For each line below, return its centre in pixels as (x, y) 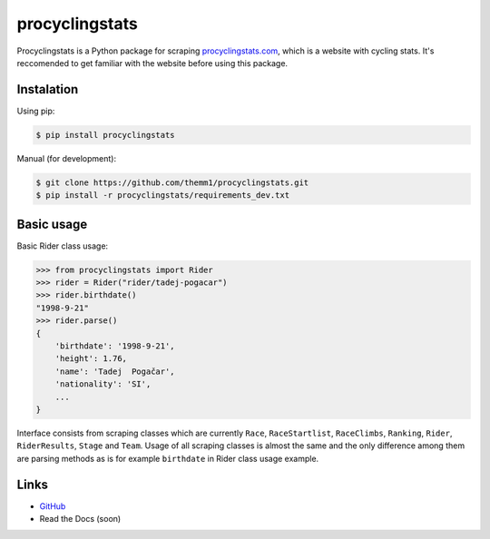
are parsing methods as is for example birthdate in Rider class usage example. (168, 458)
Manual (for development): (67, 158)
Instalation (48, 89)
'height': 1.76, (91, 359)
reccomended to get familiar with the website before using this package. (152, 63)
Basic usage (52, 224)
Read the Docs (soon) (80, 519)
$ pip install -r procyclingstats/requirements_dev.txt (163, 196)
